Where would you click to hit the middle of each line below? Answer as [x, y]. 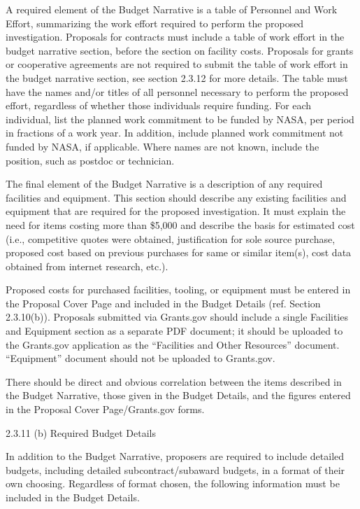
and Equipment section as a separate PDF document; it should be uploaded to [174, 331]
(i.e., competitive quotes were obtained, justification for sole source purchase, [171, 238]
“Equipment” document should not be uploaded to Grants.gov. [141, 358]
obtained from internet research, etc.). [87, 266]
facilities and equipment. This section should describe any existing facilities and [176, 197]
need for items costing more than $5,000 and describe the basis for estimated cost [180, 224]
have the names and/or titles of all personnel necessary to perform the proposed [177, 91]
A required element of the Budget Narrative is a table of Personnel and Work [172, 9]
